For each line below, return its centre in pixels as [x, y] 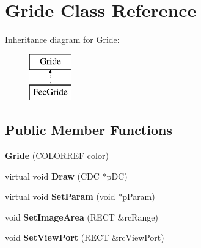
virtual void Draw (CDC [52, 176]
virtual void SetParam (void [60, 196]
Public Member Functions [89, 130]
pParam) [139, 196]
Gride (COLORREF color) [57, 155]
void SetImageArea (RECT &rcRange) [82, 217]
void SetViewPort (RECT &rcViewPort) [85, 237]
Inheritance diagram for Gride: [62, 39]
